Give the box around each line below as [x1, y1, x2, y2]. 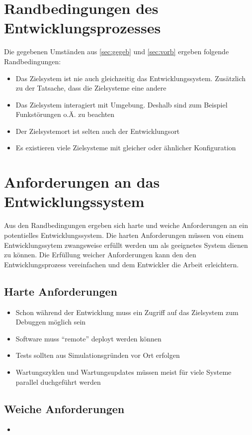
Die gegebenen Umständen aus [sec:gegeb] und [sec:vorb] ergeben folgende [4, 46, 229, 57]
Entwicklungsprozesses [4, 17, 161, 38]
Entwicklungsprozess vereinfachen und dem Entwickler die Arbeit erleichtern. [4, 259, 239, 269]
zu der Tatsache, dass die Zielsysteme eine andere [15, 83, 167, 93]
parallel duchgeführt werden [15, 376, 101, 387]
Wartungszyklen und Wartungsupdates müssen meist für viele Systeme [15, 366, 232, 377]
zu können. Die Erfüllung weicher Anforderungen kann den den [4, 249, 196, 260]
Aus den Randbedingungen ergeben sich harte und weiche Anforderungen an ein [4, 220, 248, 230]
